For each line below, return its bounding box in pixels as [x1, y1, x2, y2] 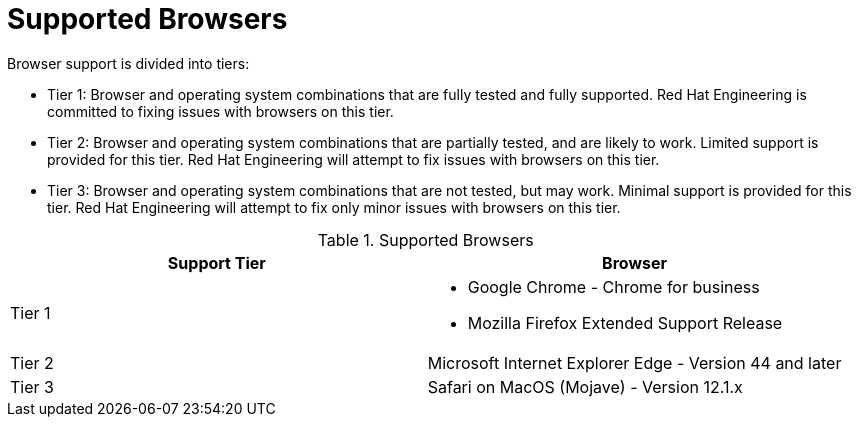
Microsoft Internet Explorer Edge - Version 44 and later [427, 352, 842, 373]
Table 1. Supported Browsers [317, 229, 534, 250]
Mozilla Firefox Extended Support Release [467, 312, 783, 333]
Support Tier [167, 252, 266, 273]
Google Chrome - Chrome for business [467, 276, 760, 297]
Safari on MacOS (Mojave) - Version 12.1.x [427, 376, 743, 397]
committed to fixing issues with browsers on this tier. [47, 102, 394, 120]
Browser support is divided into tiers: [7, 54, 250, 72]
